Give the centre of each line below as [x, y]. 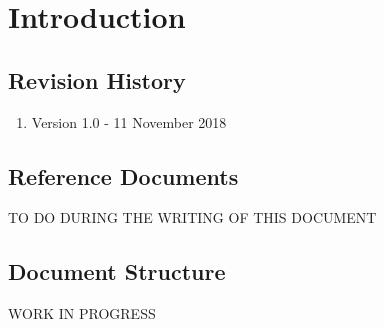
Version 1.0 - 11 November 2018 [129, 121]
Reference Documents [123, 175]
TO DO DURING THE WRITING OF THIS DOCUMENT [192, 217]
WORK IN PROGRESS [82, 313]
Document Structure [117, 271]
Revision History [97, 79]
